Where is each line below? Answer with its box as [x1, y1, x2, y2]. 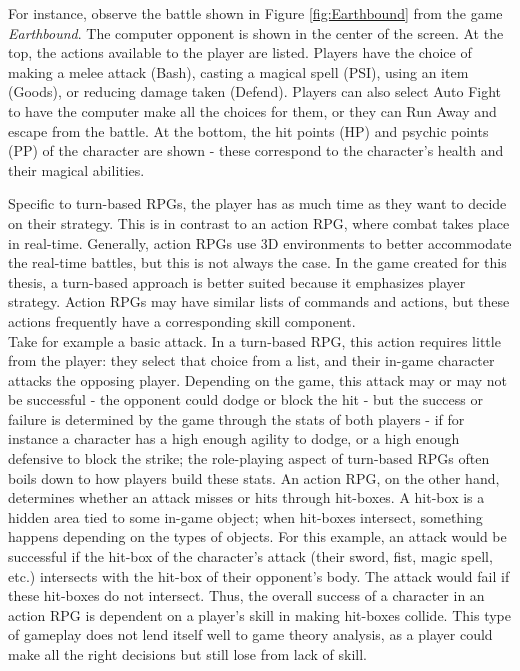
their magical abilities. [8, 159, 145, 180]
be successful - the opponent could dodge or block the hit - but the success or [8, 389, 483, 410]
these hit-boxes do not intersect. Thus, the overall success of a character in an [8, 585, 485, 606]
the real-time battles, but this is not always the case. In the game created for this [8, 252, 507, 273]
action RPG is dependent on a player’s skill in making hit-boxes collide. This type [8, 604, 511, 625]
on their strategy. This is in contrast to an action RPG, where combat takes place [8, 212, 510, 233]
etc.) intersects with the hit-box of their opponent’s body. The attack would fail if [8, 565, 510, 586]
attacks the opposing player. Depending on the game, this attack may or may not [8, 369, 508, 390]
